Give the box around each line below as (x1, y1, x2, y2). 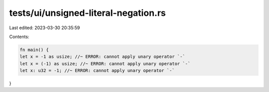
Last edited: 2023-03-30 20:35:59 (9, 25, 80, 31)
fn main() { (19, 47, 49, 52)
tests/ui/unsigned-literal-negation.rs (9, 7, 166, 18)
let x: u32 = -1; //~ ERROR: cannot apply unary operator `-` (19, 68, 175, 74)
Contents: (9, 34, 29, 40)
